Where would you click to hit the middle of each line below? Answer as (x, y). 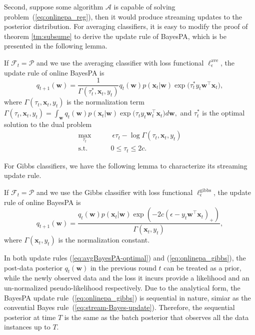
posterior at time (30, 317)
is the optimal (223, 113)
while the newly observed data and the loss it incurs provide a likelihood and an (127, 278)
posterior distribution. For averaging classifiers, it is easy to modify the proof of (126, 26)
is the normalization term (105, 102)
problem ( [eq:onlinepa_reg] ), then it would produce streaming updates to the (123, 16)
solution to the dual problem (48, 124)
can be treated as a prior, (202, 267)
